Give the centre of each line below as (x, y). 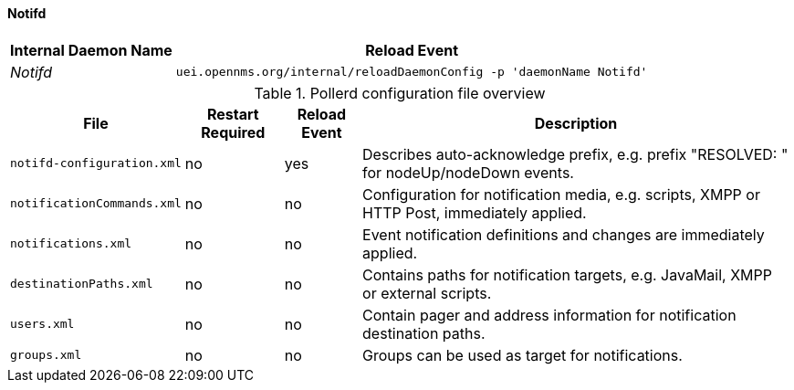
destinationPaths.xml (82, 284)
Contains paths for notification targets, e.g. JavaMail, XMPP (567, 274)
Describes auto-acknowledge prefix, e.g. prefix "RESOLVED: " (575, 154)
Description (576, 123)
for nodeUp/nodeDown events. (468, 172)
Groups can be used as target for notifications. (522, 355)
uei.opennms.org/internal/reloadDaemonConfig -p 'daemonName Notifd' (412, 72)
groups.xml (46, 355)
